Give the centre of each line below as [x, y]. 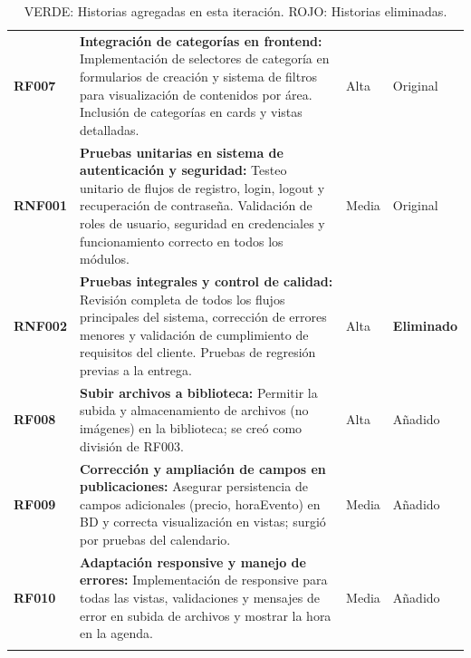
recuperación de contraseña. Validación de [196, 205]
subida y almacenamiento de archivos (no [194, 410]
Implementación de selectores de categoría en [204, 58]
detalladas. [109, 129]
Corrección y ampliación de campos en [202, 468]
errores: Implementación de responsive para [203, 580]
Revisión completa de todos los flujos [182, 299]
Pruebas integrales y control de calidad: [206, 281]
